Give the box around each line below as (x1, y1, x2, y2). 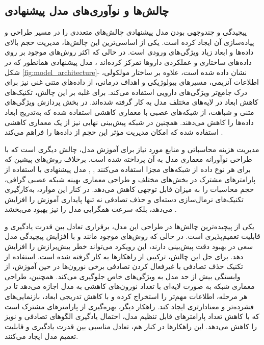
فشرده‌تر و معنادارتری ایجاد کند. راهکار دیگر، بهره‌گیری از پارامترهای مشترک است (5, 301, 254, 311)
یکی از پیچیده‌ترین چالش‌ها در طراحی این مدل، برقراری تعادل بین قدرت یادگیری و (5, 220, 254, 231)
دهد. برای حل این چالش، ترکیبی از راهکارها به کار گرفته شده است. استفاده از (5, 251, 244, 261)
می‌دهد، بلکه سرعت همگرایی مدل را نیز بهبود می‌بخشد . (5, 204, 177, 214)
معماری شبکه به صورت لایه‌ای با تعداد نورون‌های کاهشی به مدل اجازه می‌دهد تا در (5, 281, 255, 291)
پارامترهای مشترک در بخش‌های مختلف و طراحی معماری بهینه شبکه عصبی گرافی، (5, 174, 256, 184)
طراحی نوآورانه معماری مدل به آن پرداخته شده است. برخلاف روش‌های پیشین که (5, 154, 252, 164)
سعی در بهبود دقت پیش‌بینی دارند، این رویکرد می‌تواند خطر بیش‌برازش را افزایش (5, 241, 253, 252)
